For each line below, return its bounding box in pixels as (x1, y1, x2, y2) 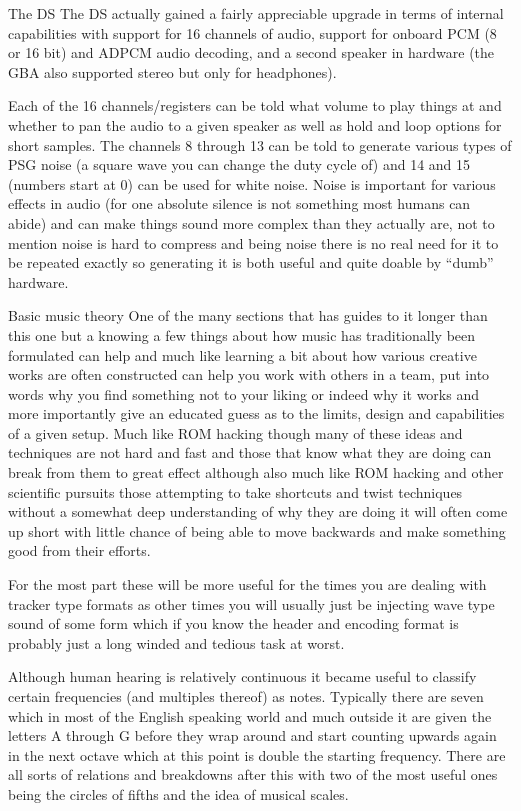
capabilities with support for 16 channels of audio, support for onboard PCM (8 (8, 22, 497, 43)
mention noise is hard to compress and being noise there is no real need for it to (8, 232, 499, 253)
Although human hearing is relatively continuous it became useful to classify (8, 666, 477, 687)
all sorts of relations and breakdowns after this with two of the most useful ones (8, 764, 498, 785)
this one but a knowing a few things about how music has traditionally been (8, 324, 476, 345)
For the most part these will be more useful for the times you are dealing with (8, 574, 487, 595)
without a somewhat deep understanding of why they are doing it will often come (8, 501, 508, 522)
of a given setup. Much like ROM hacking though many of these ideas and (8, 422, 463, 443)
